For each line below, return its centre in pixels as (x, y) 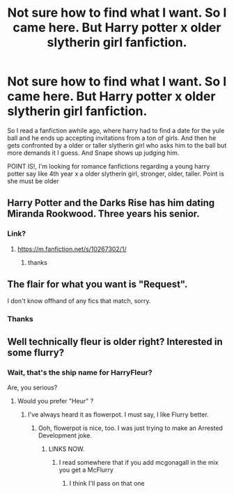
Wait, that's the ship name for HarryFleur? (80, 372)
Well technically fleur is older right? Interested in (115, 342)
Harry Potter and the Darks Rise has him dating (111, 203)
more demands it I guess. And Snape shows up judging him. (93, 153)
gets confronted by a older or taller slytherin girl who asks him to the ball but (117, 145)
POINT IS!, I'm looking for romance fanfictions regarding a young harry (109, 166)
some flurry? (36, 352)
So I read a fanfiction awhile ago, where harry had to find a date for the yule (116, 130)
